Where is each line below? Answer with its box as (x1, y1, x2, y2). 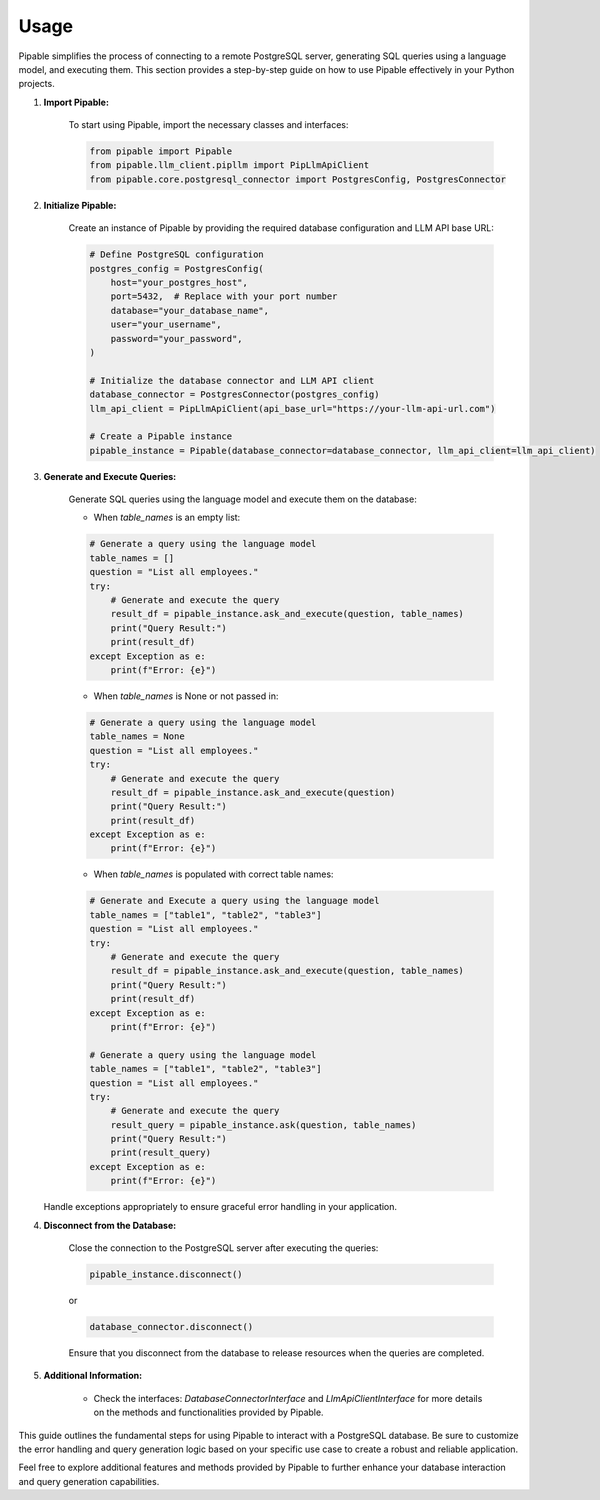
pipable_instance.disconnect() (89, 1268, 244, 1280)
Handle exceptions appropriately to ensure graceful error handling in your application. (43, 1201, 398, 1213)
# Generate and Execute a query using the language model (89, 895, 380, 907)
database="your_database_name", (110, 305, 270, 316)
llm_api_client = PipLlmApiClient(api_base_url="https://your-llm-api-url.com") (89, 403, 496, 414)
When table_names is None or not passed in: (93, 690, 279, 702)
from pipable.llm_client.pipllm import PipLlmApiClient (89, 160, 370, 171)
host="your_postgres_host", (110, 277, 249, 289)
